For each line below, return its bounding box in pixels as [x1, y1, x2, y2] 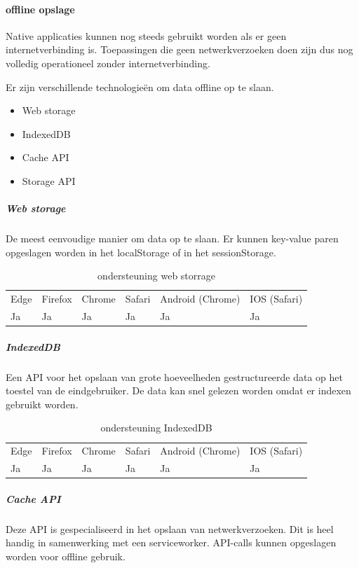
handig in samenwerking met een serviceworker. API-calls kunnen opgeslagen [6, 535, 337, 550]
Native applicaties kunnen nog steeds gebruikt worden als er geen [6, 28, 287, 43]
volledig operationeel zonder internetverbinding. [6, 55, 210, 70]
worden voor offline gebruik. [6, 548, 126, 563]
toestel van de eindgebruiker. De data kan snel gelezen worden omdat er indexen [6, 383, 351, 398]
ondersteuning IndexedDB [100, 420, 212, 435]
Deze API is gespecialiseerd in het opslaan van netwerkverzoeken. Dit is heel [6, 521, 334, 536]
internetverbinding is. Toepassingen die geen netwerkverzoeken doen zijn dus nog [6, 42, 353, 57]
